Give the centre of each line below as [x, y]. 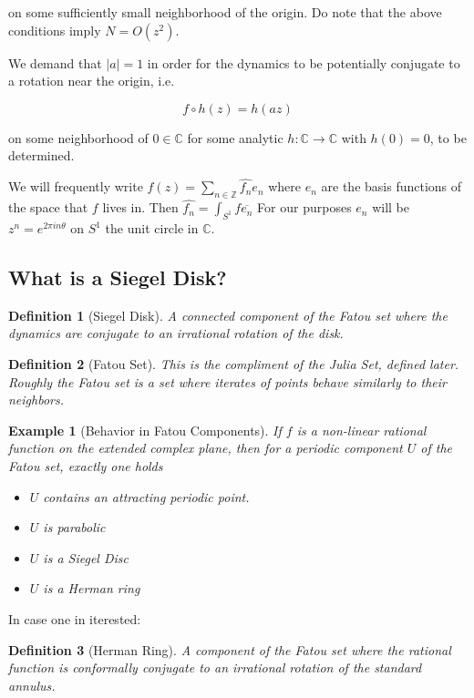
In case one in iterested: [75, 618]
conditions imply [55, 30]
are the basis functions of [392, 186]
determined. [41, 155]
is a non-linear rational [361, 430]
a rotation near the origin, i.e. [92, 81]
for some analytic [235, 137]
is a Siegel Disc [86, 557]
